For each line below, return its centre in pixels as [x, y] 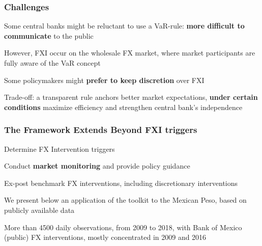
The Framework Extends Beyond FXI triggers [101, 130]
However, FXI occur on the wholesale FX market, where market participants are [130, 53]
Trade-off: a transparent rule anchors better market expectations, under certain [131, 97]
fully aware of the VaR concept [52, 63]
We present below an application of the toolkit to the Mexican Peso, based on [125, 200]
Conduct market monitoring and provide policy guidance [97, 166]
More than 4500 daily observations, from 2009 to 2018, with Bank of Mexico [123, 227]
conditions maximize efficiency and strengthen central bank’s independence [123, 107]
